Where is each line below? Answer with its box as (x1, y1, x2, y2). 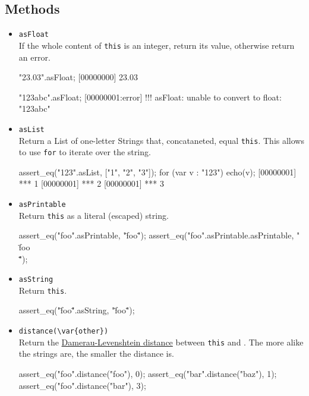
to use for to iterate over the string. (18, 146, 151, 158)
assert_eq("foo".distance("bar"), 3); (18, 379, 146, 391)
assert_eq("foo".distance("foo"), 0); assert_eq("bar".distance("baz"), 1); (18, 367, 277, 379)
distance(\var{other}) (18, 327, 109, 336)
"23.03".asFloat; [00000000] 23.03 (18, 71, 138, 83)
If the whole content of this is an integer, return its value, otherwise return (18, 39, 295, 51)
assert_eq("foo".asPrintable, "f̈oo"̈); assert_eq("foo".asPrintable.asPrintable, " (18, 229, 300, 241)
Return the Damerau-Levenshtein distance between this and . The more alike (18, 335, 304, 348)
